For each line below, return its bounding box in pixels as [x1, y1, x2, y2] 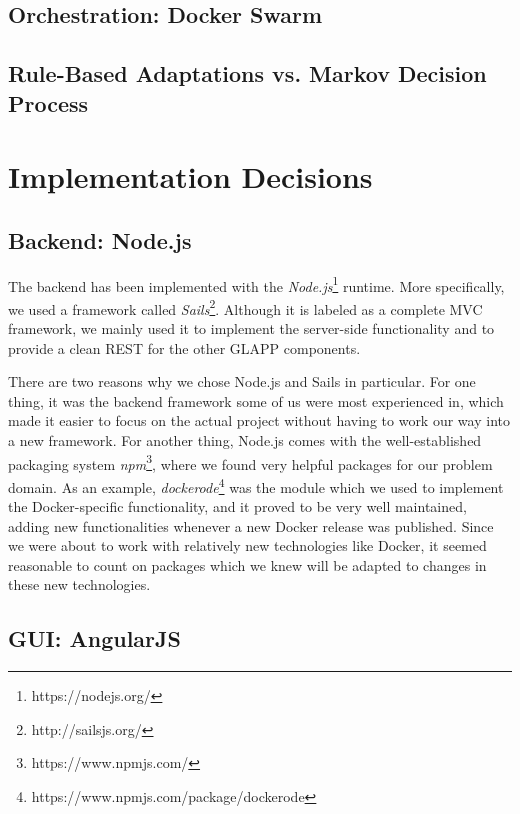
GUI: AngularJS [8, 623, 181, 654]
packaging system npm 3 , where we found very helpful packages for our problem [8, 450, 493, 474]
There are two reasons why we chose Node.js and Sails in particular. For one [8, 371, 476, 392]
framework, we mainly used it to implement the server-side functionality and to [8, 318, 495, 339]
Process [8, 87, 89, 118]
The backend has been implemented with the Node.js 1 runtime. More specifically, [8, 272, 505, 296]
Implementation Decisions [8, 156, 373, 197]
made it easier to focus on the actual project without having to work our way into [8, 410, 510, 431]
